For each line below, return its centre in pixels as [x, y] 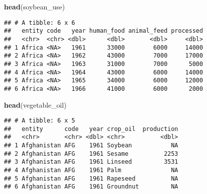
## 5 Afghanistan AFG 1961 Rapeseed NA [91, 178]
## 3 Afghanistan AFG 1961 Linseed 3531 [91, 162]
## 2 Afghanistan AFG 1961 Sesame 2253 [91, 154]
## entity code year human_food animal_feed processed [103, 31]
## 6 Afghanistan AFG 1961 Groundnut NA [91, 187]
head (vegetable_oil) [35, 104]
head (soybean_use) [34, 6]
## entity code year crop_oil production [91, 129]
